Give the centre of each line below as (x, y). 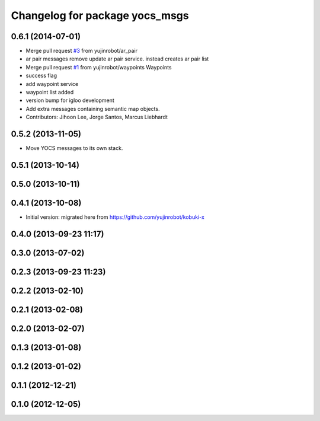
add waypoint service (52, 84)
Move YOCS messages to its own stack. (74, 148)
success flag (41, 76)
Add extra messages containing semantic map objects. (93, 109)
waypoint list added (50, 93)
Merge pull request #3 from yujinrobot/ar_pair (81, 51)
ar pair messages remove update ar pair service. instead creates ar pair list (117, 59)
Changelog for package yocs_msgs (100, 15)
